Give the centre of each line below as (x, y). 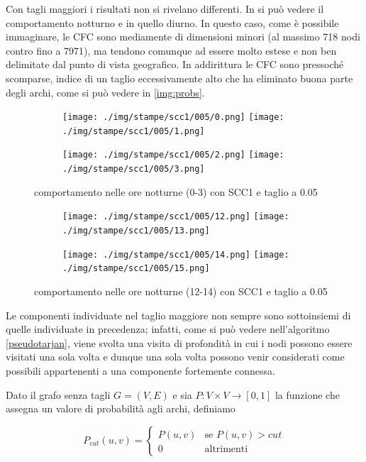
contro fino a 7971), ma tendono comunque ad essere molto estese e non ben (171, 50)
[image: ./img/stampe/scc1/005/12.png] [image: (176, 217)
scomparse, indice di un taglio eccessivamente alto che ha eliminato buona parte (179, 78)
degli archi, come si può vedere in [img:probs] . (105, 92)
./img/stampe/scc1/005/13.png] (136, 231)
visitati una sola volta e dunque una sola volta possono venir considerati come (175, 357)
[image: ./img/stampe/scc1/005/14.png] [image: (176, 254)
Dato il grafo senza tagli (58, 394)
